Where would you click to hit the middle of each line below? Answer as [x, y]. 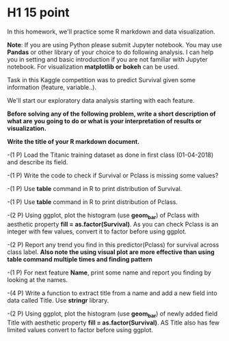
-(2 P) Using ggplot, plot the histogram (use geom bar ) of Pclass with [103, 216]
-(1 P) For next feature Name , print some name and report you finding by [109, 273]
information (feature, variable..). [52, 87]
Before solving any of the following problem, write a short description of [112, 114]
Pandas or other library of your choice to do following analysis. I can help [110, 52]
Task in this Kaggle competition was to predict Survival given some [102, 79]
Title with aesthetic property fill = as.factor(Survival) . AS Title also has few [113, 323]
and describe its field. [38, 162]
